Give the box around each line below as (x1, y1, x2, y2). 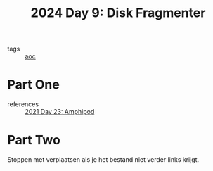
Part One (7, 77, 60, 93)
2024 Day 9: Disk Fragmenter (30, 5, 206, 21)
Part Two (7, 132, 61, 148)
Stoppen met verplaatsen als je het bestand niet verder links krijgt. (7, 156, 200, 164)
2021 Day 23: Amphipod (25, 108, 95, 116)
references (7, 100, 39, 108)
